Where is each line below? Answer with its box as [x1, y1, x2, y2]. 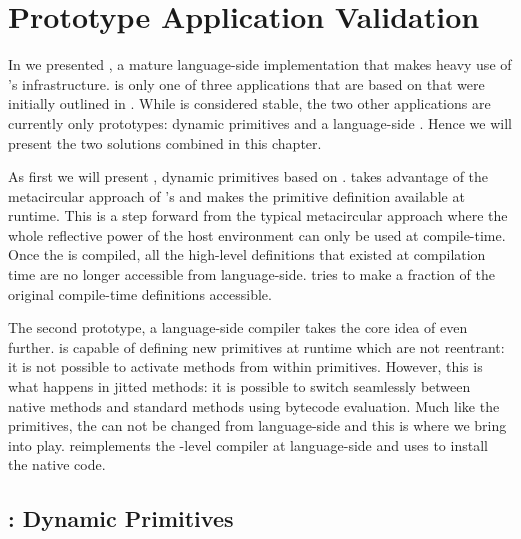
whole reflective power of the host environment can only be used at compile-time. [8, 224, 506, 245]
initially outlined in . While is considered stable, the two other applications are [8, 93, 491, 114]
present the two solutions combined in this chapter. [8, 132, 322, 153]
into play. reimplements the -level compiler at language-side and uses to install [8, 434, 488, 455]
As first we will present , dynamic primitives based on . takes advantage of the [8, 166, 489, 187]
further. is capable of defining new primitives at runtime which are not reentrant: [8, 336, 505, 357]
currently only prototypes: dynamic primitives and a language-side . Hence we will [8, 112, 512, 133]
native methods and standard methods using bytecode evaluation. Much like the [8, 395, 500, 416]
